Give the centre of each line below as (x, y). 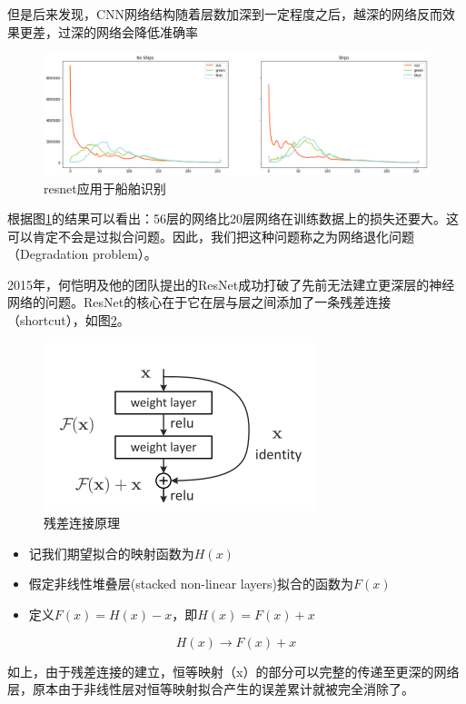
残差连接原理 (82, 523)
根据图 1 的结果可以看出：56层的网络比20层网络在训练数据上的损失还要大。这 (233, 218)
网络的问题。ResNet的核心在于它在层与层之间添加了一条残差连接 (199, 302)
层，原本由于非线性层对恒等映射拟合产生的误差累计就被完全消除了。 (211, 689)
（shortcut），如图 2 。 (69, 320)
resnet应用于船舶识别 (105, 188)
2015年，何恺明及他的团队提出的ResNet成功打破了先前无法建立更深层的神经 (231, 284)
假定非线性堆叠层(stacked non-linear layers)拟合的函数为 (191, 584)
